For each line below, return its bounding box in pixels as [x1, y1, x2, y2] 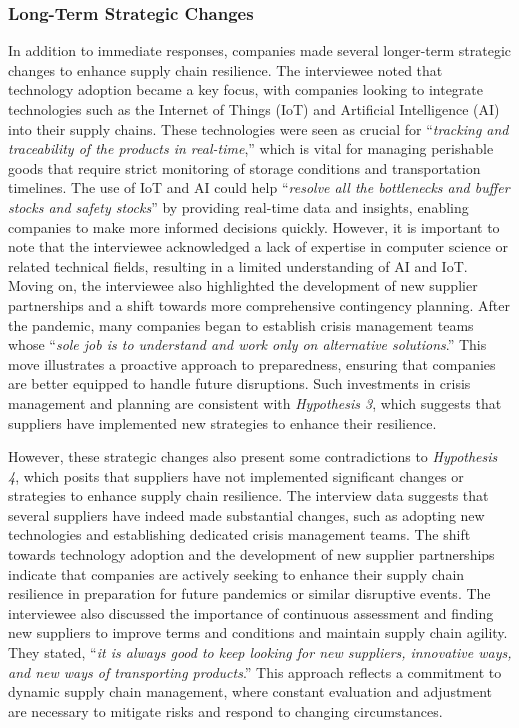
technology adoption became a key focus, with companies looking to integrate [8, 79, 484, 100]
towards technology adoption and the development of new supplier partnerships [8, 544, 495, 565]
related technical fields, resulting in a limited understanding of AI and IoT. [8, 255, 468, 276]
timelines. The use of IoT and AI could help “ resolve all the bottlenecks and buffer [8, 177, 510, 198]
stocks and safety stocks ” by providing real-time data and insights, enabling [8, 196, 469, 217]
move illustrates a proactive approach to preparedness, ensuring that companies [8, 353, 496, 374]
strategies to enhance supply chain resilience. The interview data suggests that [8, 485, 489, 506]
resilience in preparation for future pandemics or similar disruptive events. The [8, 583, 491, 604]
